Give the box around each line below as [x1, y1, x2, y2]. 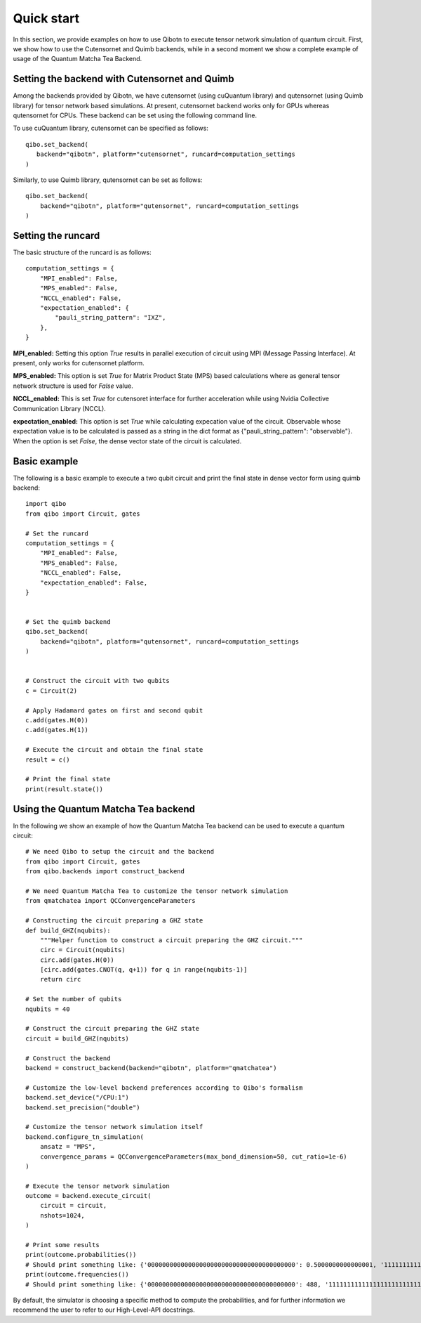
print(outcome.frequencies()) [25, 1270, 130, 1279]
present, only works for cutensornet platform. [13, 358, 145, 367]
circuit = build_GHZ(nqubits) [25, 1034, 130, 1043]
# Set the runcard [25, 529, 89, 537]
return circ [39, 975, 81, 984]
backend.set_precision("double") [25, 1103, 140, 1112]
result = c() [25, 755, 70, 764]
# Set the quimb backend [25, 618, 111, 626]
